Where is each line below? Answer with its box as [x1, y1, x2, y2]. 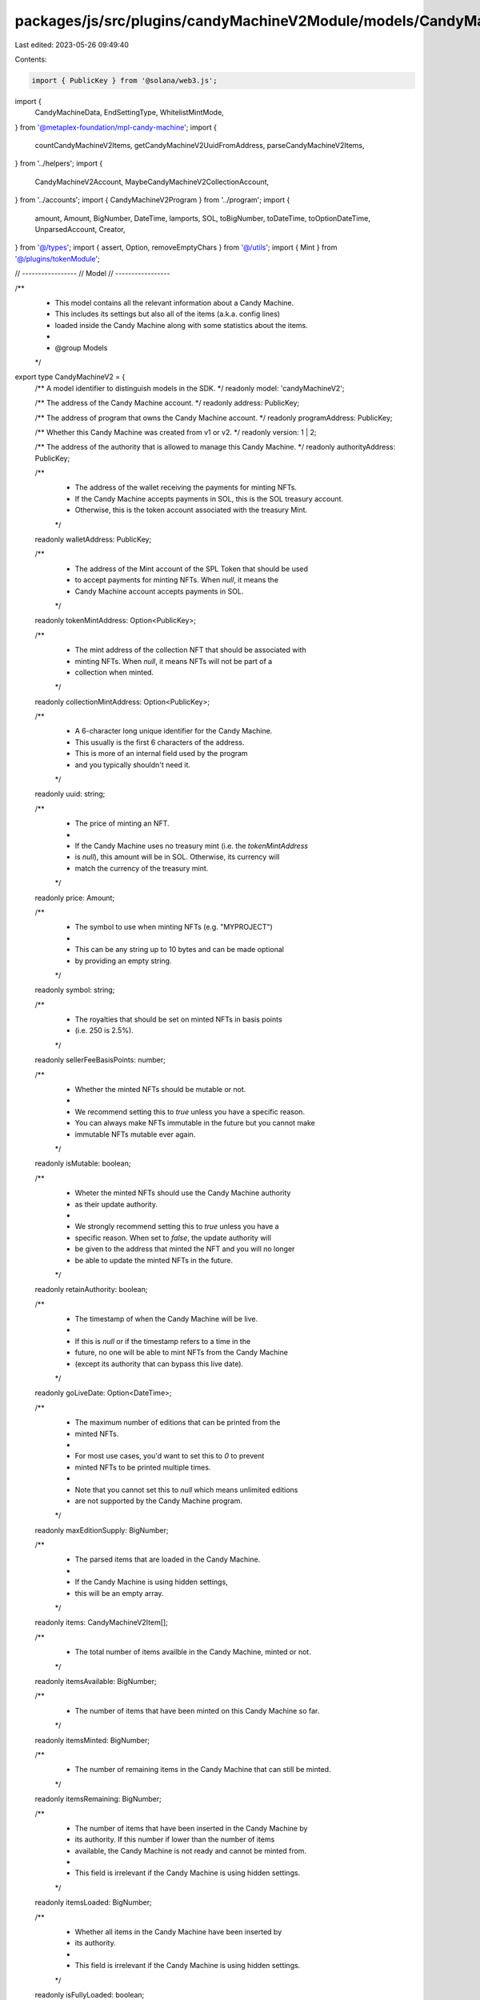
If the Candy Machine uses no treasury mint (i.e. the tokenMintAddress [74, 841, 308, 850]
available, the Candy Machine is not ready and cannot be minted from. [74, 1846, 307, 1855]
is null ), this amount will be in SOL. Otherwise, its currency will [74, 852, 280, 862]
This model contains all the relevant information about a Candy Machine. [54, 298, 294, 307]
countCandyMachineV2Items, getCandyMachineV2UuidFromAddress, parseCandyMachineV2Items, [34, 141, 365, 150]
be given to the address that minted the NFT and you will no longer [74, 1244, 295, 1254]
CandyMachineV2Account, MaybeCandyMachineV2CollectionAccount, [34, 177, 270, 186]
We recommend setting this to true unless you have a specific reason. [74, 1106, 306, 1116]
